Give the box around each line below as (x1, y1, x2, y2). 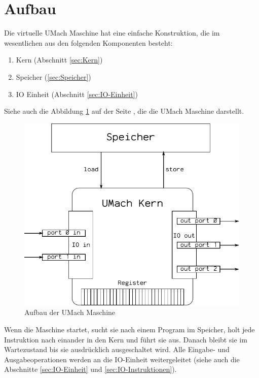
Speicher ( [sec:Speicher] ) (16, 71, 91, 82)
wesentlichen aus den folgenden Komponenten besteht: (4, 37, 173, 48)
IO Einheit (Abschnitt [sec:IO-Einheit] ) (16, 88, 138, 99)
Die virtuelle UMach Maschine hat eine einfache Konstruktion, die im (4, 27, 220, 38)
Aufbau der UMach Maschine (24, 307, 116, 318)
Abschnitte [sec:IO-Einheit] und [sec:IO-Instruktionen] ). (4, 364, 177, 374)
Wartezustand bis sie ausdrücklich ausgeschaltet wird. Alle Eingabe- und (4, 344, 230, 355)
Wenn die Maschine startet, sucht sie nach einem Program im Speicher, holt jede (4, 324, 255, 335)
